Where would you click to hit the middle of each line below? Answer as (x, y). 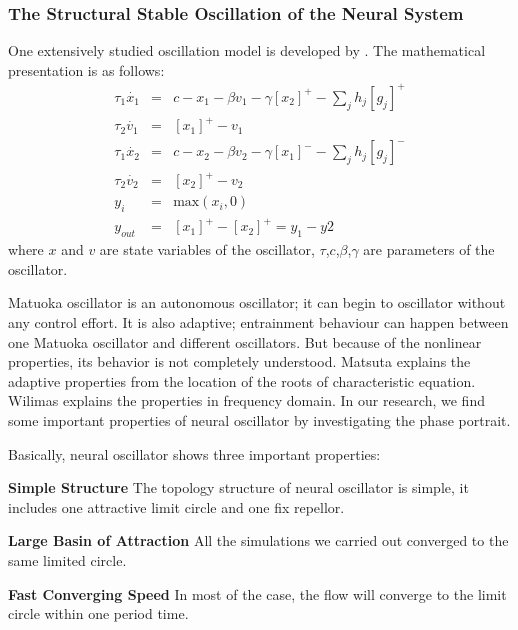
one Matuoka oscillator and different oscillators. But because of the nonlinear (245, 341)
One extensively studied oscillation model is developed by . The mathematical (247, 50)
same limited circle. (67, 559)
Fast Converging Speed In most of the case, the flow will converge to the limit (257, 593)
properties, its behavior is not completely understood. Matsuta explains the (239, 361)
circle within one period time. (98, 613)
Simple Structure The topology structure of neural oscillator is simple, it (238, 487)
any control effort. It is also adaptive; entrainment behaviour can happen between (258, 321)
